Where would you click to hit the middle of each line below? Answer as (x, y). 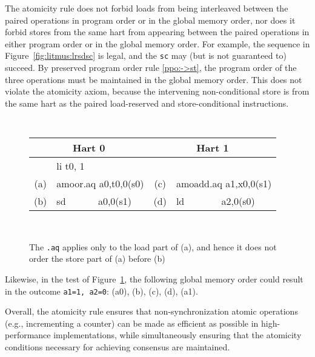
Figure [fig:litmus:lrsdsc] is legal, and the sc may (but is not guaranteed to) (146, 55)
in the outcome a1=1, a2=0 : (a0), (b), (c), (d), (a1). (101, 291)
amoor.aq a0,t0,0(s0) (100, 184)
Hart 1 (213, 148)
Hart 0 (89, 148)
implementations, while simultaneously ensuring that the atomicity (177, 335)
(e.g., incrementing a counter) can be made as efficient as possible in (132, 323)
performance (28, 335)
